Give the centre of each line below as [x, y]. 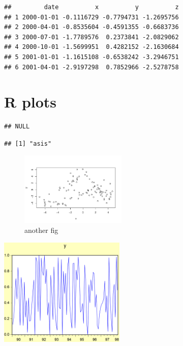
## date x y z [91, 7]
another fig [41, 230]
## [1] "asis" [28, 143]
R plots [30, 102]
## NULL [17, 127]
